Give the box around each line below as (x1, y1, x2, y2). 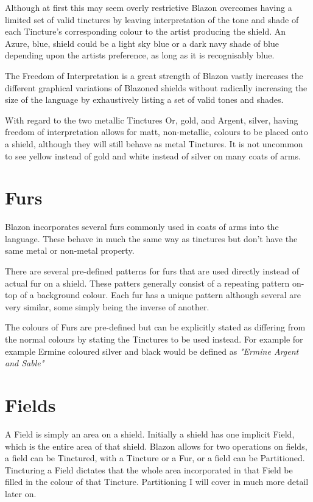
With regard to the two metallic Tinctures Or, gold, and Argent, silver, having (5, 113, 298, 126)
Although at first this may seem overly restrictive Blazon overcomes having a (5, 1, 292, 13)
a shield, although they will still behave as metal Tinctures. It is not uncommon (5, 137, 303, 150)
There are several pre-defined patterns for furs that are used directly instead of (5, 265, 299, 277)
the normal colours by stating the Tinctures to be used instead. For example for (5, 333, 303, 345)
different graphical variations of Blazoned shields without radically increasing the (5, 81, 308, 94)
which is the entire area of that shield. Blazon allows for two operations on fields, (5, 439, 308, 452)
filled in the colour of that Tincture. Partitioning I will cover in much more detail (5, 475, 309, 488)
